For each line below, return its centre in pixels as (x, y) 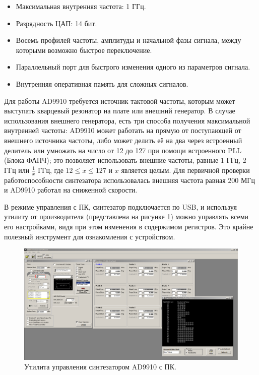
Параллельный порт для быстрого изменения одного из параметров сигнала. (133, 67)
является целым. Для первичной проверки (185, 170)
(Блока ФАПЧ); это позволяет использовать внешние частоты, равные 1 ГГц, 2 (125, 160)
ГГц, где (51, 170)
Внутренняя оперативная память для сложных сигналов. (102, 83)
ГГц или (17, 170)
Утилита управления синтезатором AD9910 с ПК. (100, 367)
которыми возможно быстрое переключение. (84, 50)
